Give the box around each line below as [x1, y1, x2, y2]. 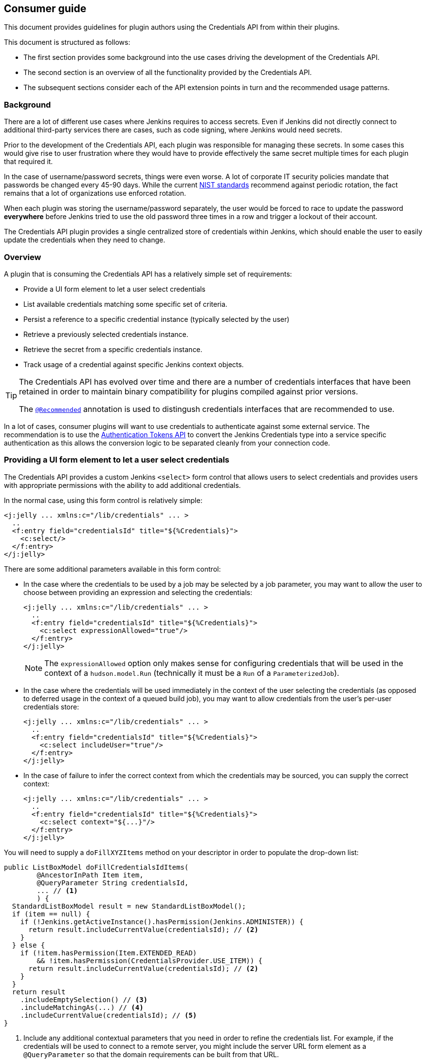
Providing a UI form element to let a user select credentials [4, 455, 229, 465]
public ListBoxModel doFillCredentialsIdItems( [4, 863, 189, 871]
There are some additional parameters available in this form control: [4, 564, 221, 573]
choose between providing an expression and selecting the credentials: [23, 588, 252, 596]
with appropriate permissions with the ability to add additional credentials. [4, 481, 241, 489]
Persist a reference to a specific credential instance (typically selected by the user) [23, 315, 290, 323]
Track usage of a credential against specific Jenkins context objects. [23, 360, 244, 369]
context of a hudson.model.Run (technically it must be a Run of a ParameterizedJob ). [44, 668, 339, 678]
